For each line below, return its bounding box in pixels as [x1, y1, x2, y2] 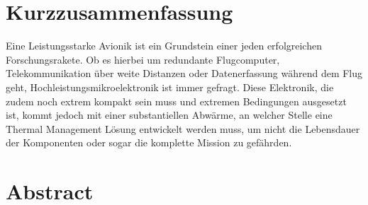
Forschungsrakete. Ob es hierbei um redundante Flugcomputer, [6, 52, 280, 66]
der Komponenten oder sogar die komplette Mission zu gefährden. [6, 135, 292, 150]
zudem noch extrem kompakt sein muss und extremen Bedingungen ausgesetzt [6, 93, 347, 108]
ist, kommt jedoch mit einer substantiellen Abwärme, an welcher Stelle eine [6, 107, 333, 122]
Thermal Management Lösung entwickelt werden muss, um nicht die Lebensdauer [6, 121, 360, 136]
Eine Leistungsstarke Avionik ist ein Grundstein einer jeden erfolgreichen [6, 38, 322, 53]
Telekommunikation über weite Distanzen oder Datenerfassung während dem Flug [6, 66, 363, 81]
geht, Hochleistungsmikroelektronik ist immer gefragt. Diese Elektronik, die [6, 79, 334, 94]
